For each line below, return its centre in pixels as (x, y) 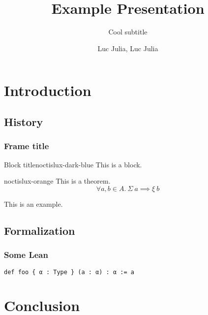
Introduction (48, 90)
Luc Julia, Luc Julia (128, 48)
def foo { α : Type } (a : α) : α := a (69, 272)
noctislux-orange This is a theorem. (57, 181)
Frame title (27, 146)
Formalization (40, 230)
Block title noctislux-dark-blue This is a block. (73, 164)
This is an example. (33, 204)
